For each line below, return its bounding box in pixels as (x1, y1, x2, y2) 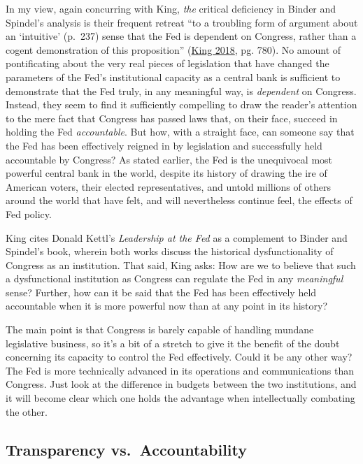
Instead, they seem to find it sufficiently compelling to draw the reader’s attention (6, 97, 357, 112)
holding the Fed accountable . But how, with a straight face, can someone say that (6, 124, 355, 139)
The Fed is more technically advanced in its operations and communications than (6, 363, 354, 377)
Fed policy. (6, 206, 52, 221)
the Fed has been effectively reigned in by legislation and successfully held (6, 138, 322, 152)
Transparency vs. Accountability (6, 438, 247, 460)
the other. (6, 404, 48, 419)
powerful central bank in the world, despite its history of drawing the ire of (6, 166, 327, 180)
